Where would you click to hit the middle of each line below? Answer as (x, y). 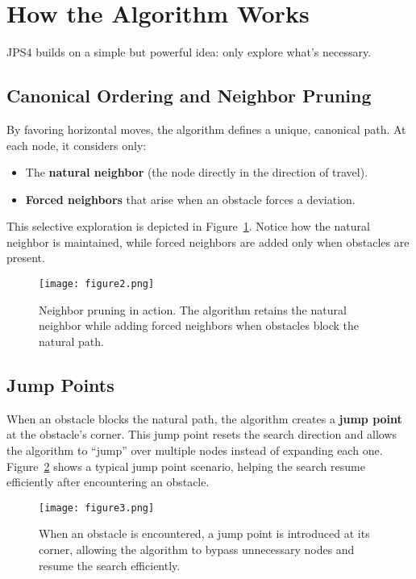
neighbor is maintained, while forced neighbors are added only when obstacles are (208, 242)
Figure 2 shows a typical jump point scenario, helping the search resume (186, 466)
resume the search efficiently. (110, 565)
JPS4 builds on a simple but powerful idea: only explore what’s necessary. (189, 52)
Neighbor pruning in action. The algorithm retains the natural (193, 309)
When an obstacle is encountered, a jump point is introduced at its (204, 533)
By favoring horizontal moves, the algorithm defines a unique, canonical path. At (206, 129)
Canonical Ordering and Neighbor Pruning (189, 96)
